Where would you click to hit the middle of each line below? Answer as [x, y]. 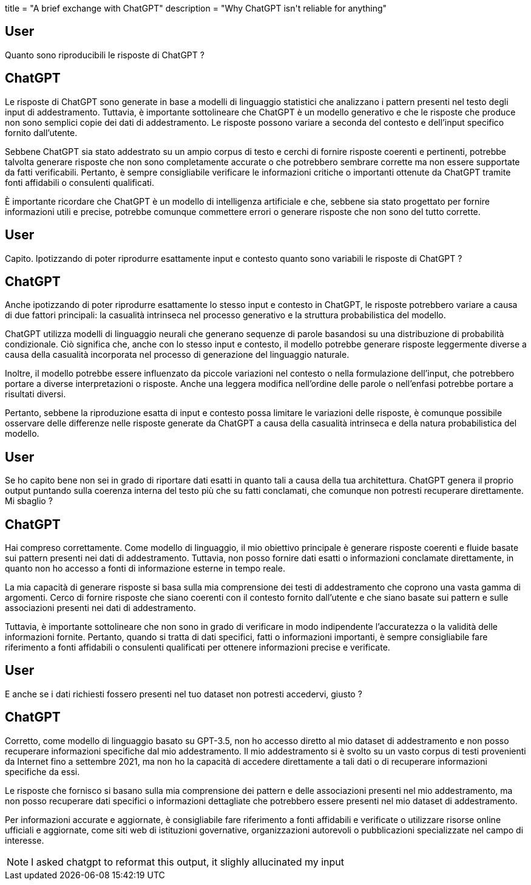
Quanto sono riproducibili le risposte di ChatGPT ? [105, 55]
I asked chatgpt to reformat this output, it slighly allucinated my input [188, 862]
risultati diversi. [36, 394]
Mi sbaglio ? [29, 501]
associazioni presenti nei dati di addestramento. [100, 608]
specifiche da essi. [42, 771]
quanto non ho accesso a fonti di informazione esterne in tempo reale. [145, 569]
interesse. [25, 840]
